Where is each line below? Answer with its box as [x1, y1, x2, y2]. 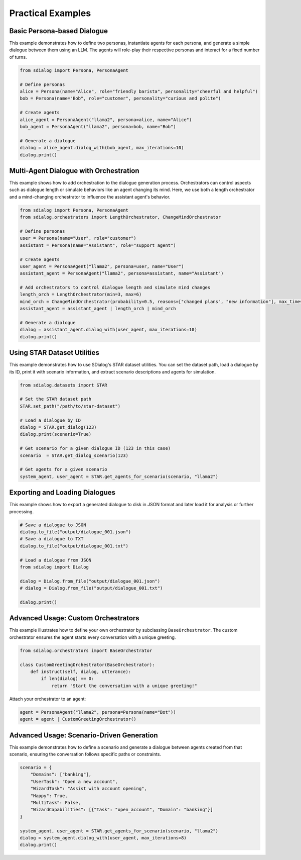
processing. [9, 508, 34, 515]
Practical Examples [9, 8, 91, 19]
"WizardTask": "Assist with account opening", [30, 786, 147, 792]
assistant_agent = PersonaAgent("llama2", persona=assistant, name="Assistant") [20, 270, 224, 276]
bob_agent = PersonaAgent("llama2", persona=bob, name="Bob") [20, 124, 176, 129]
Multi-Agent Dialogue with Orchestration [9, 166, 140, 175]
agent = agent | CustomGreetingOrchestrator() [20, 716, 136, 722]
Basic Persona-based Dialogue [9, 27, 108, 35]
